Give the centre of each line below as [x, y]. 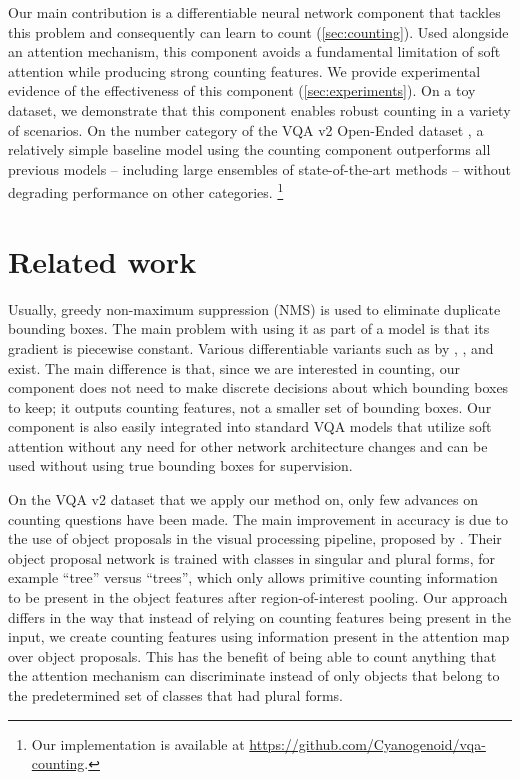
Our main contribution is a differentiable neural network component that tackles [254, 12]
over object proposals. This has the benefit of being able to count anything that [252, 655]
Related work [102, 260]
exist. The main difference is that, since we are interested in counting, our [234, 367]
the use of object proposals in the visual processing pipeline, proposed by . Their [255, 538]
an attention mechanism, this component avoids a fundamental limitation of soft [254, 51]
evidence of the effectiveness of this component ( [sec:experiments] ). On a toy [242, 90]
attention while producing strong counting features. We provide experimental [244, 70]
